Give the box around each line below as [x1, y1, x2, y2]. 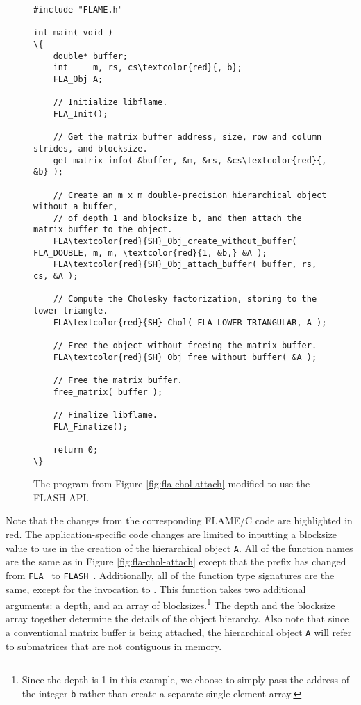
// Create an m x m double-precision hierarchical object [53, 190, 327, 200]
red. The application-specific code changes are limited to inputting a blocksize [6, 527, 337, 542]
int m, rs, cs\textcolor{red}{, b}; [53, 63, 242, 73]
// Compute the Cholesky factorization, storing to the [53, 294, 317, 305]
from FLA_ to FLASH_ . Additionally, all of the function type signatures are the [6, 567, 335, 582]
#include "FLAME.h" [33, 5, 123, 15]
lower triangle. [33, 306, 108, 316]
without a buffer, [33, 202, 118, 212]
